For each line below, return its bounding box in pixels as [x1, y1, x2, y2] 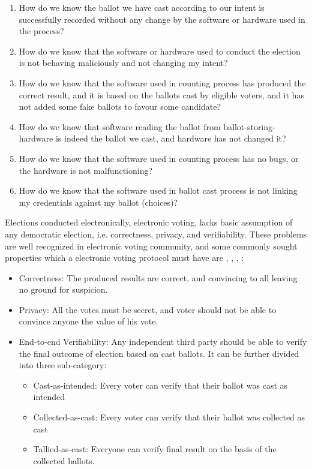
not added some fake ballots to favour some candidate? [19, 100, 221, 113]
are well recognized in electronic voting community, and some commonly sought [5, 239, 298, 252]
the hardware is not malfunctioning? [19, 164, 153, 176]
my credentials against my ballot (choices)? [19, 196, 178, 208]
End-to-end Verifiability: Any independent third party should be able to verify [19, 335, 307, 348]
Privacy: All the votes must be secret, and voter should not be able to [19, 303, 277, 315]
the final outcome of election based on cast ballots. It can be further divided [19, 347, 299, 359]
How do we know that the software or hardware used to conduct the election [19, 44, 301, 57]
